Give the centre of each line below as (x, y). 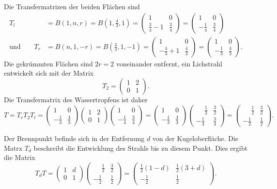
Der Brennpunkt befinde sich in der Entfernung (74, 138)
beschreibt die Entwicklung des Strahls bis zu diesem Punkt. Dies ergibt (140, 148)
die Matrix (20, 157)
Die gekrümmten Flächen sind (48, 63)
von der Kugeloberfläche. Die (195, 138)
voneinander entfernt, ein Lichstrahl (169, 63)
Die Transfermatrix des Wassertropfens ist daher (76, 99)
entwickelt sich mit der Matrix (49, 73)
